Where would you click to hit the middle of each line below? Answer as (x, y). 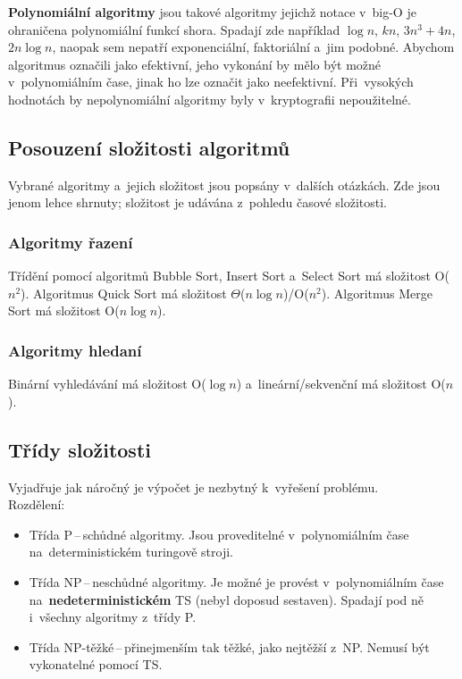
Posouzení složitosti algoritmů (149, 147)
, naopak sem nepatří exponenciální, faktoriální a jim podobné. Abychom (253, 47)
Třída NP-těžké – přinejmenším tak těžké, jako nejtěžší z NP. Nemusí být (229, 646)
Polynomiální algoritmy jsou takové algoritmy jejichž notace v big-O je (212, 12)
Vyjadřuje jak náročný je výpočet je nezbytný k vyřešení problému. (193, 486)
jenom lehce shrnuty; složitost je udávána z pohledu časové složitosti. (197, 202)
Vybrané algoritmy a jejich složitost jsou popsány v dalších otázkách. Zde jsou (224, 184)
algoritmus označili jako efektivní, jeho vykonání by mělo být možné (195, 64)
